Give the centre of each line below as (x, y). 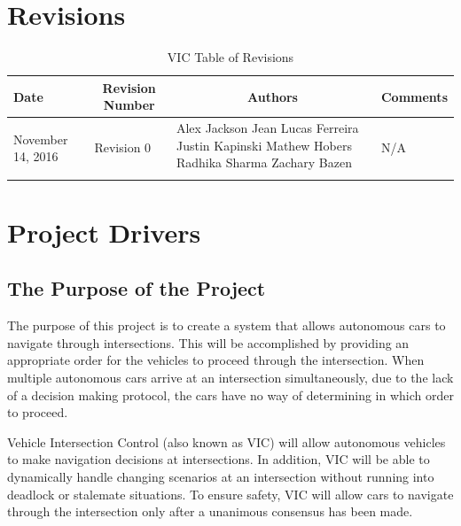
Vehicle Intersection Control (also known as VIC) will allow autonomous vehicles (227, 441)
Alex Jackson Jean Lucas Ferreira (267, 128)
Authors (273, 96)
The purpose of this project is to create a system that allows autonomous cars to (227, 325)
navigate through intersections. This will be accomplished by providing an (208, 342)
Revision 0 (123, 147)
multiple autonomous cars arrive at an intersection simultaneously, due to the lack (230, 378)
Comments (414, 96)
